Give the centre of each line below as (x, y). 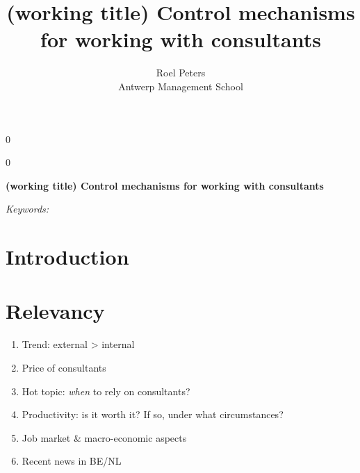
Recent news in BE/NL (72, 461)
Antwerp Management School (181, 86)
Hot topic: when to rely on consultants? (106, 391)
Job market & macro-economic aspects (104, 437)
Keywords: (27, 209)
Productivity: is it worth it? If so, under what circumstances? (153, 414)
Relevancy (55, 311)
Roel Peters (181, 73)
